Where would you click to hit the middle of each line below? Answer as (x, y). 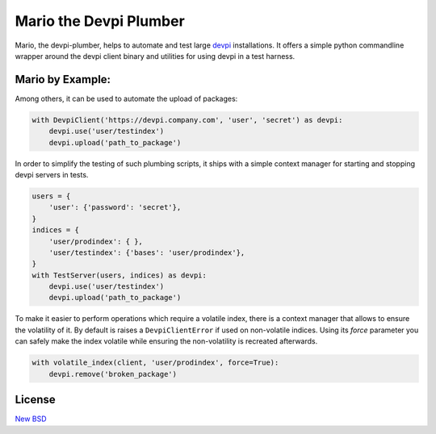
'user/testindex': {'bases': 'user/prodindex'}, (147, 252)
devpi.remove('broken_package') (113, 374)
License (35, 400)
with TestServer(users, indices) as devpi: (119, 275)
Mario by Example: (63, 79)
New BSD (31, 419)
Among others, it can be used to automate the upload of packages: (126, 98)
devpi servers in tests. (52, 174)
